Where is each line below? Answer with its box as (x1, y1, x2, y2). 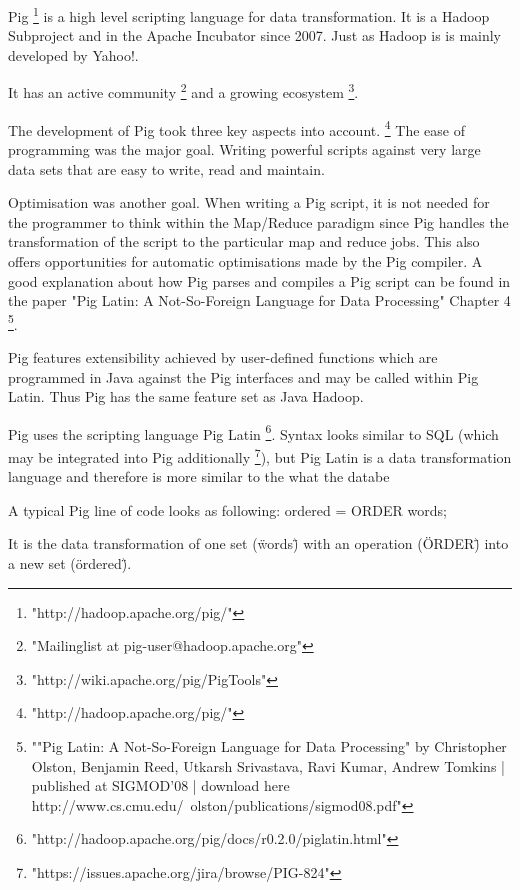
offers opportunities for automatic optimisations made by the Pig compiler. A (8, 250, 483, 271)
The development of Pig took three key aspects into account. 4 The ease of (8, 116, 465, 140)
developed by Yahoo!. (8, 44, 139, 65)
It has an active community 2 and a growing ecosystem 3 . (8, 79, 359, 103)
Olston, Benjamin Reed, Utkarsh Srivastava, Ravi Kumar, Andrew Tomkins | (31, 755, 505, 776)
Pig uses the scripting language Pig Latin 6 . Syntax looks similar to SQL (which (8, 420, 499, 444)
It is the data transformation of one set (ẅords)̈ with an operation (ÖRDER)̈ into (8, 533, 509, 554)
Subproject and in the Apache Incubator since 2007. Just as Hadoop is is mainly (8, 25, 502, 46)
